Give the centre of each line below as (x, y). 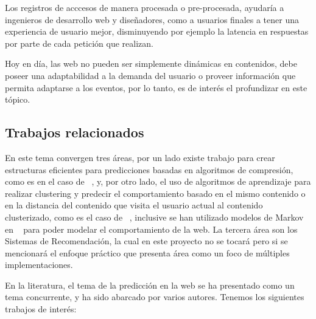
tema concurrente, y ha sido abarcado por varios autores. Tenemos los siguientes (155, 297)
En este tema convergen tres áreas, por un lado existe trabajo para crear (140, 157)
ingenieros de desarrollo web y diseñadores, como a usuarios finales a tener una (152, 19)
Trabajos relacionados (75, 132)
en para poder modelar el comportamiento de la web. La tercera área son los (151, 229)
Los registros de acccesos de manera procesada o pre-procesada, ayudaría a (145, 7)
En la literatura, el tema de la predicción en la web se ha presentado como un (150, 285)
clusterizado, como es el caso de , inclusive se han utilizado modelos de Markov (154, 217)
